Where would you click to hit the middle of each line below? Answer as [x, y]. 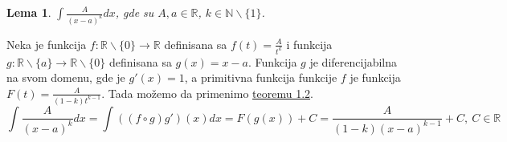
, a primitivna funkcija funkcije [261, 77]
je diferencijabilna [354, 61]
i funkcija [309, 44]
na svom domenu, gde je [66, 77]
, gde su [135, 12]
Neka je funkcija [47, 44]
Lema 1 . [29, 12]
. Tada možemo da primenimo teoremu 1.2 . [207, 93]
